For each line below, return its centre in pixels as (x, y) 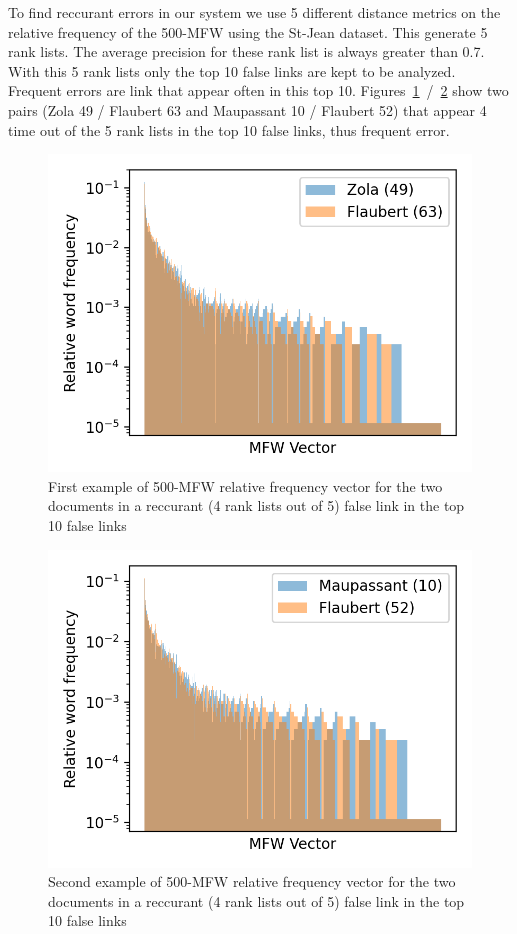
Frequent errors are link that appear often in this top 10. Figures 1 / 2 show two (258, 90)
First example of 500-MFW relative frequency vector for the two (245, 485)
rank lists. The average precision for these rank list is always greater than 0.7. (246, 51)
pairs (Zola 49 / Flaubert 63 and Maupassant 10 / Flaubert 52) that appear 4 (247, 109)
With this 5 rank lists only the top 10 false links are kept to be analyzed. (232, 70)
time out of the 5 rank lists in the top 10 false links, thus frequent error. (229, 129)
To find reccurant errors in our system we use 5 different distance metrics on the (254, 12)
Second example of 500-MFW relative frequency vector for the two (252, 881)
